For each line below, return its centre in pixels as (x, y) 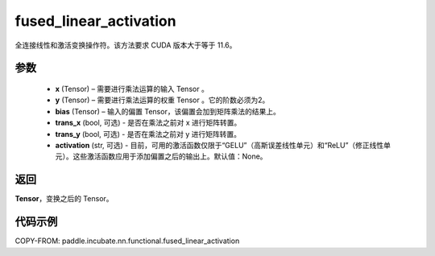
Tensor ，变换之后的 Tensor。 (64, 199)
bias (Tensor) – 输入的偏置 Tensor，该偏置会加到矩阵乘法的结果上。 (168, 111)
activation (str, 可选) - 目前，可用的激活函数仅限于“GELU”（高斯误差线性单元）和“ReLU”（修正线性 (220, 145)
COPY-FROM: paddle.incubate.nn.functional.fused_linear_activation (127, 241)
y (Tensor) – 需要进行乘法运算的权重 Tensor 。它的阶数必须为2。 (162, 100)
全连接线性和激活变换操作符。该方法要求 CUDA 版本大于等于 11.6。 (126, 45)
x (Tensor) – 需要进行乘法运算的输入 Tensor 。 (132, 89)
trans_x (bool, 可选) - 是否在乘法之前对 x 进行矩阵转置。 (148, 123)
